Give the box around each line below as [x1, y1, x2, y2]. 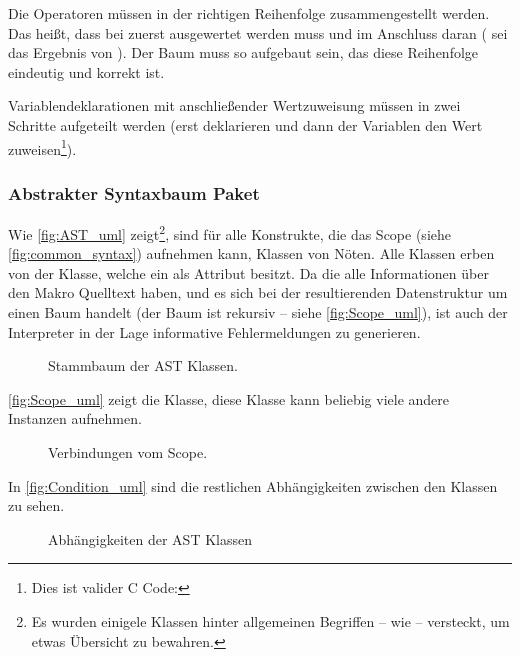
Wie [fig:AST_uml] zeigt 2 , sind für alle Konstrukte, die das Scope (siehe [8, 221, 451, 244]
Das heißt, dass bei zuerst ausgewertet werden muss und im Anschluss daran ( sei [8, 22, 508, 43]
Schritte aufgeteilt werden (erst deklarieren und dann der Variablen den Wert [8, 114, 483, 135]
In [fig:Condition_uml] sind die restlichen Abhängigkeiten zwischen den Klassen [8, 475, 498, 496]
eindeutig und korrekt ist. [8, 61, 165, 82]
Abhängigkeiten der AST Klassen [48, 528, 252, 549]
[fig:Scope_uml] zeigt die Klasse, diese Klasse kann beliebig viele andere [8, 388, 450, 409]
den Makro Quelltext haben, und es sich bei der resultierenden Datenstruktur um [8, 282, 508, 303]
